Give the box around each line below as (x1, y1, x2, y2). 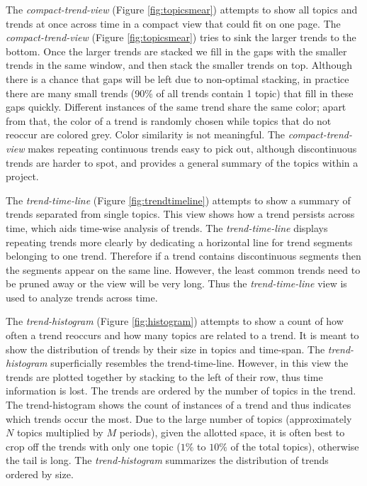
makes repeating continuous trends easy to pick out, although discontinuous (28, 140, 357, 155)
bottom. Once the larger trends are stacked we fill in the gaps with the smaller (6, 43, 347, 58)
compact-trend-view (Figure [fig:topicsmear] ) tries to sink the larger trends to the (6, 30, 356, 45)
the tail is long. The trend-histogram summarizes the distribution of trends (6, 453, 329, 468)
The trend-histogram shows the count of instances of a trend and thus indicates (6, 397, 351, 412)
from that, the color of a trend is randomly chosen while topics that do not (6, 113, 332, 128)
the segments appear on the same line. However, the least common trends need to (6, 262, 361, 277)
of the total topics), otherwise (230, 438, 359, 453)
